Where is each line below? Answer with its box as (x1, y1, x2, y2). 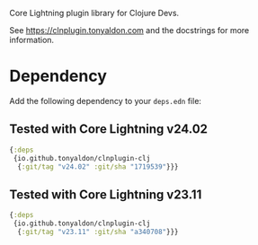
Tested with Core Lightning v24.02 (9, 121, 209, 137)
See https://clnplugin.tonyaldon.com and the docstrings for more (9, 25, 250, 35)
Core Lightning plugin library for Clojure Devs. (9, 8, 180, 18)
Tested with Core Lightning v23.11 (9, 187, 202, 202)
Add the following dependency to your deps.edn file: (9, 95, 202, 106)
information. (9, 35, 55, 45)
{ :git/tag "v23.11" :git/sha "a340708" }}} (17, 227, 179, 236)
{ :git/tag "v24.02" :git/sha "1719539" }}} (17, 162, 179, 171)
